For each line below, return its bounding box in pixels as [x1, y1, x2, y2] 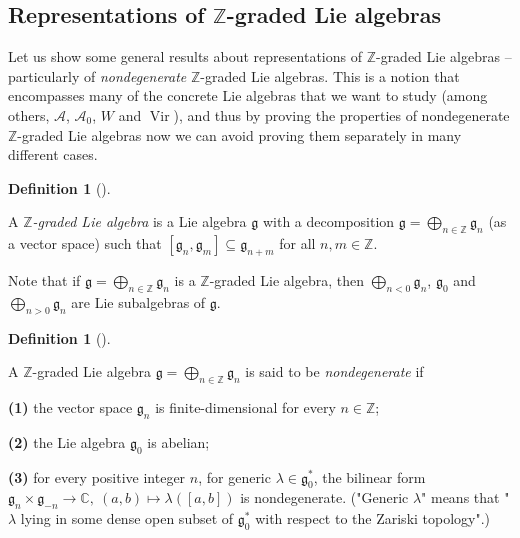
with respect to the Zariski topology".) [255, 508, 491, 529]
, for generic [198, 466, 271, 487]
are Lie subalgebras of [71, 291, 206, 312]
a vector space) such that [8, 233, 162, 254]
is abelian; [147, 431, 210, 452]
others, [8, 104, 50, 125]
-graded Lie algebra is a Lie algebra [32, 211, 247, 232]
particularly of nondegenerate [8, 65, 187, 86]
